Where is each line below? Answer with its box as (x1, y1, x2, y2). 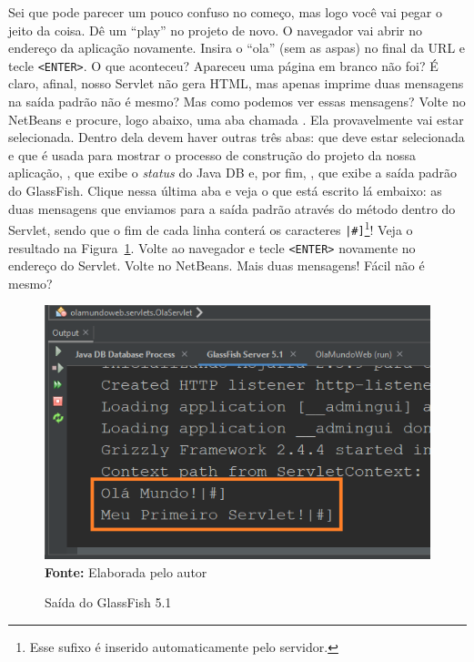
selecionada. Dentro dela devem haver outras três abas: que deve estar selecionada (8, 127, 465, 147)
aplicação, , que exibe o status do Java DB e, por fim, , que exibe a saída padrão (8, 163, 458, 182)
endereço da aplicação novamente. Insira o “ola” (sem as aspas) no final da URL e (8, 38, 466, 57)
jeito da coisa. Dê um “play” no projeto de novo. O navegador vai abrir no (8, 20, 423, 39)
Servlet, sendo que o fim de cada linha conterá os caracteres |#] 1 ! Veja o (8, 218, 413, 239)
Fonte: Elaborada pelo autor (45, 562, 207, 581)
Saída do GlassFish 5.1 (45, 593, 172, 612)
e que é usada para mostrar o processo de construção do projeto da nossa (8, 145, 416, 164)
